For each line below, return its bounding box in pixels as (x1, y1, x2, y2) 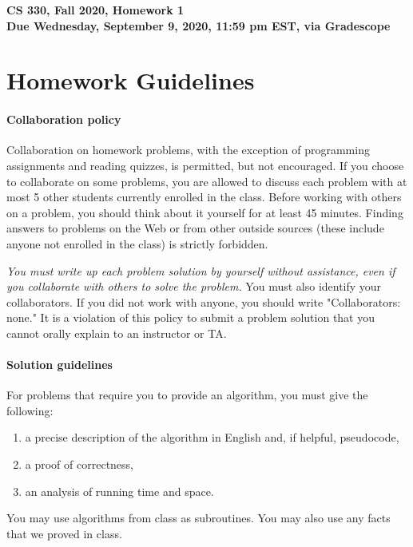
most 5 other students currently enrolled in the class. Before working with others (6, 188, 402, 205)
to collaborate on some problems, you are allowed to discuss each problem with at (6, 172, 407, 189)
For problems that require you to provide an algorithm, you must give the (6, 386, 368, 403)
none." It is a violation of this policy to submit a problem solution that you (6, 309, 375, 326)
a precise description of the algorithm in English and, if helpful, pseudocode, (25, 429, 399, 446)
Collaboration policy (6, 111, 121, 128)
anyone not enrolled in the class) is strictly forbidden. (6, 235, 268, 252)
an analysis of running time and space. (25, 482, 214, 499)
